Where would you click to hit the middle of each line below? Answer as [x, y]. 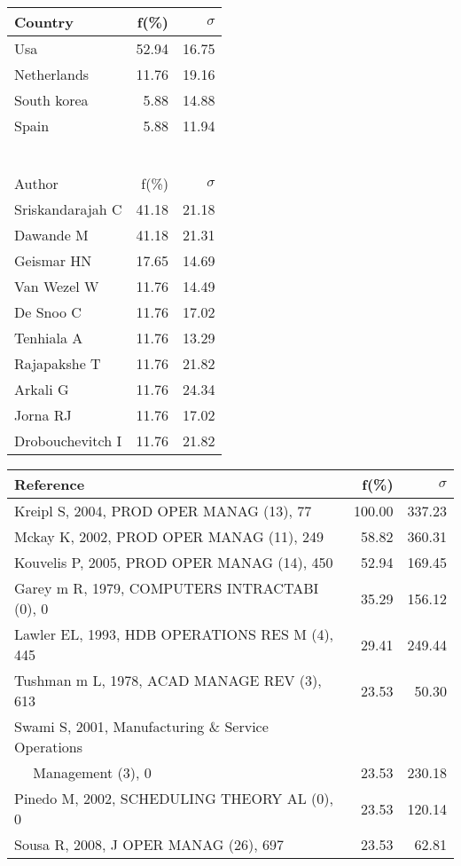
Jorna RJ [43, 415]
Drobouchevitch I [68, 441]
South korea [51, 100]
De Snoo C [48, 312]
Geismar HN [53, 260]
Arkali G [42, 389]
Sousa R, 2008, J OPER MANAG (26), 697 [149, 844]
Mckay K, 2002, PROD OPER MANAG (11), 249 [169, 536]
